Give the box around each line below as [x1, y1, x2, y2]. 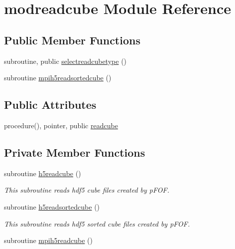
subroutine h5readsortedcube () [4, 201, 100, 212]
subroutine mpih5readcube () [4, 235, 93, 246]
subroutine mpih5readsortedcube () [4, 72, 112, 83]
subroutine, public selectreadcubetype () [4, 55, 127, 66]
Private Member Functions [4, 144, 145, 160]
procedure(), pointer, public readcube [4, 120, 118, 130]
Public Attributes [4, 97, 97, 112]
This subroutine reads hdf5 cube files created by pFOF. [4, 185, 169, 195]
